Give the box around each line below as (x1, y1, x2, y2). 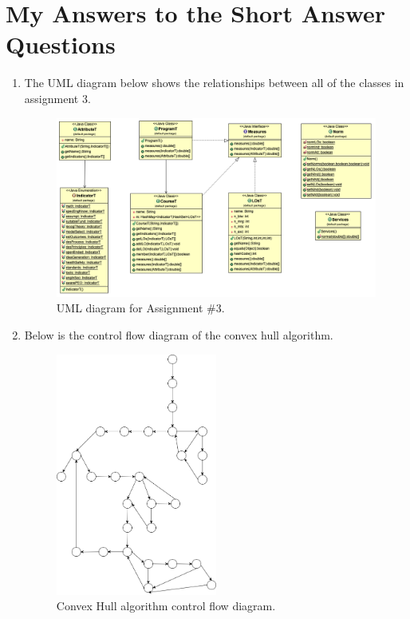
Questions (6, 28, 116, 61)
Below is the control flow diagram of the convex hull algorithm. (24, 327, 333, 343)
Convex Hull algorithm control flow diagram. (56, 597, 276, 614)
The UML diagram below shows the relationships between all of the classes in (24, 74, 404, 91)
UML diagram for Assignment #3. (56, 300, 225, 316)
